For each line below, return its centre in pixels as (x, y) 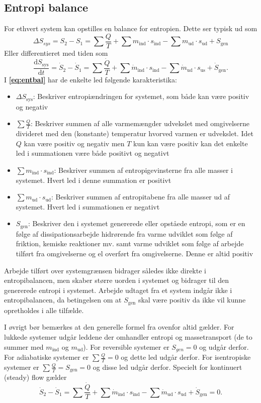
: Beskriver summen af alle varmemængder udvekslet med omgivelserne (140, 123)
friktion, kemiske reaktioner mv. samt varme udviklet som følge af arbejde (130, 243)
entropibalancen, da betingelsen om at (63, 300)
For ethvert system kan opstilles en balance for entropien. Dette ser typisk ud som (131, 28)
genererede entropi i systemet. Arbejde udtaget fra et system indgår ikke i (118, 290)
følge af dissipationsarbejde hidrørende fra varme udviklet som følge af (124, 233)
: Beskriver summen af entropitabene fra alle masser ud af (141, 197)
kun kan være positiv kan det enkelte (191, 143)
